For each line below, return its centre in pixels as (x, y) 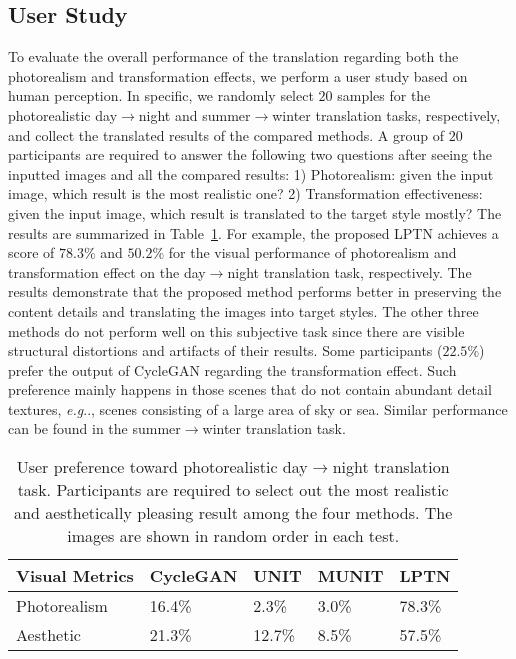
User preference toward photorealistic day (162, 467)
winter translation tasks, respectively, (386, 114)
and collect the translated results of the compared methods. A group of (226, 134)
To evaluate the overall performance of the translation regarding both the (233, 56)
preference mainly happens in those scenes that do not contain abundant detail (250, 389)
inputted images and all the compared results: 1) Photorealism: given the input (251, 173)
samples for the (384, 95)
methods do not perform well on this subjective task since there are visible (236, 330)
